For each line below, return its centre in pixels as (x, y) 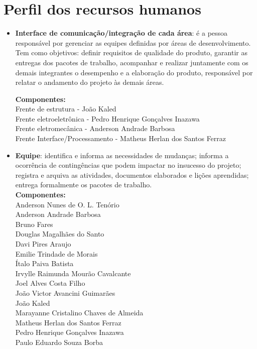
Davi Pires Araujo (43, 244)
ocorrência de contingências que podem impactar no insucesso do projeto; (128, 165)
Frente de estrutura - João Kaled (66, 109)
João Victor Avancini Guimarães (65, 293)
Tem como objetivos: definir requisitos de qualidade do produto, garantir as (131, 52)
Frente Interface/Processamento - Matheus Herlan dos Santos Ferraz (121, 138)
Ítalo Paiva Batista (44, 263)
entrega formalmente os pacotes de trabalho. (84, 185)
